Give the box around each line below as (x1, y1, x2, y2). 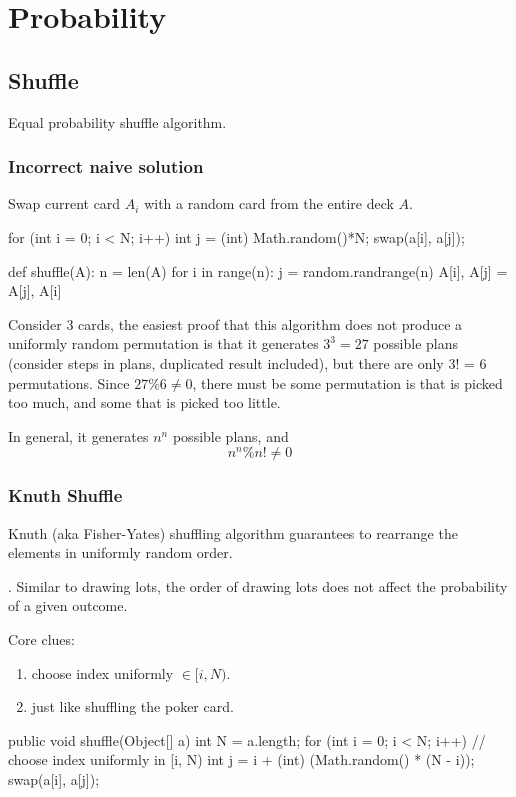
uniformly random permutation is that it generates (8, 333, 319, 354)
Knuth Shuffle (8, 483, 123, 508)
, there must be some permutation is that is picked (192, 372, 503, 393)
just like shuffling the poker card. (31, 696, 234, 717)
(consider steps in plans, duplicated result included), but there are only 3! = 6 (8, 352, 487, 373)
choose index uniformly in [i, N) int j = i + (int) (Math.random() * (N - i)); (8, 749, 475, 770)
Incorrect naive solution (8, 154, 204, 179)
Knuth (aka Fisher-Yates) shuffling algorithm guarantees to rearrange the (8, 522, 458, 543)
